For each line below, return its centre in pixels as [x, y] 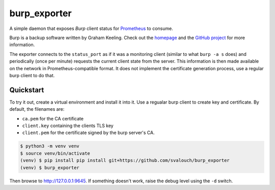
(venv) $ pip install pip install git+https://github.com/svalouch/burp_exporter [125, 161]
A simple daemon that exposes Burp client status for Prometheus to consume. [91, 28]
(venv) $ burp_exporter [50, 167]
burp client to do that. [32, 75]
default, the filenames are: [37, 109]
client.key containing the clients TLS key [68, 125]
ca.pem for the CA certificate [53, 118]
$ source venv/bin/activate [55, 153]
